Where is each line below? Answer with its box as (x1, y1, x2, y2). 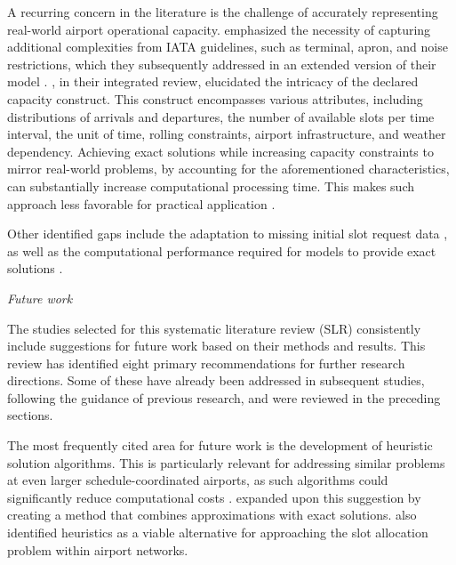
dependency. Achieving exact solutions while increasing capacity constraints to (7, 141, 434, 160)
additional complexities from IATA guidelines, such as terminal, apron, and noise (7, 37, 448, 56)
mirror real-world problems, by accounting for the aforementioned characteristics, (7, 159, 450, 178)
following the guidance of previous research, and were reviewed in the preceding (7, 388, 441, 407)
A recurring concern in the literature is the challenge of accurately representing (7, 3, 438, 20)
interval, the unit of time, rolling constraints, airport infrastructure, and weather (7, 125, 446, 143)
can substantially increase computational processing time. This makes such (7, 176, 414, 195)
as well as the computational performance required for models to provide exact (7, 241, 436, 260)
